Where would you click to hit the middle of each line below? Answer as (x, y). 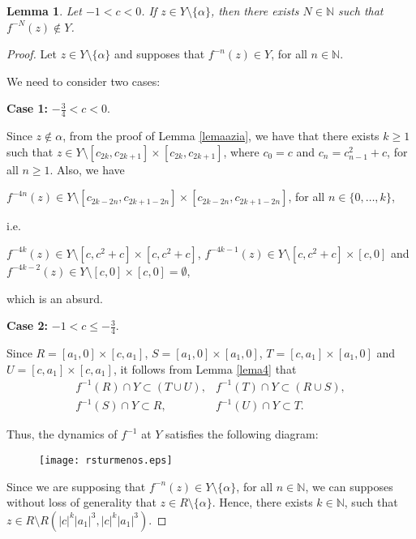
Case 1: (28, 108)
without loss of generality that (81, 502)
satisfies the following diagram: (242, 434)
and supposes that (160, 54)
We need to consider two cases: (84, 81)
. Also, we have (87, 169)
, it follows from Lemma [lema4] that (205, 368)
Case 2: (28, 325)
